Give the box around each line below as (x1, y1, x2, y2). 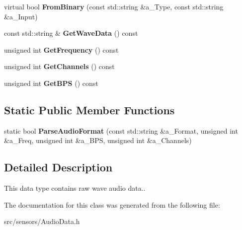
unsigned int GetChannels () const (4, 61, 115, 72)
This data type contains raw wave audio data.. (4, 183, 146, 193)
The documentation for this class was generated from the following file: (4, 199, 220, 210)
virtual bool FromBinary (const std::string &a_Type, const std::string (4, 1, 224, 11)
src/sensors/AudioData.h (4, 216, 80, 227)
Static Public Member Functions (4, 102, 175, 117)
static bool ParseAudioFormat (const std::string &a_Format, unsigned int (4, 125, 238, 136)
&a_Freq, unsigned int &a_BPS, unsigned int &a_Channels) (4, 135, 192, 146)
